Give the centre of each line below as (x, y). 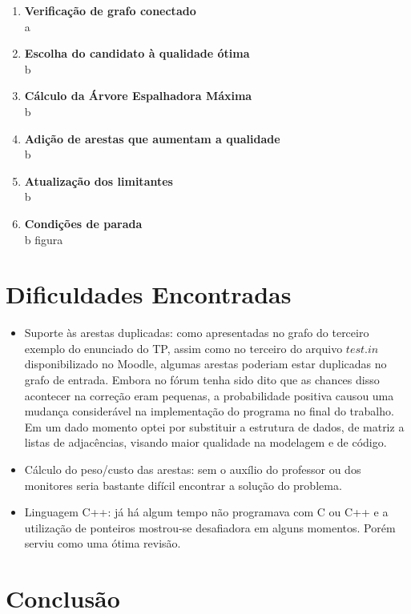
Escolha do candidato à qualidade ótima (137, 53)
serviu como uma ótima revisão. (103, 543)
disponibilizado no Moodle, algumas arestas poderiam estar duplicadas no (205, 364)
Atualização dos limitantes (99, 181)
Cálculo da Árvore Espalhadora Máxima (138, 96)
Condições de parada (83, 223)
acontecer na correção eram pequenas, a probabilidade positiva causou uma (209, 395)
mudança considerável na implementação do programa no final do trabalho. (209, 411)
